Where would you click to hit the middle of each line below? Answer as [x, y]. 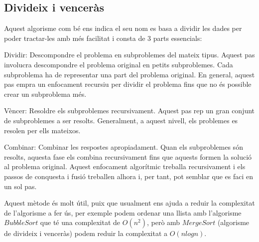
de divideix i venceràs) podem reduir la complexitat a [86, 233]
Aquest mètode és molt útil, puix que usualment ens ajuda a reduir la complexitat [129, 203]
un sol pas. [20, 186]
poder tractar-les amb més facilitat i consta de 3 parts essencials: [103, 38]
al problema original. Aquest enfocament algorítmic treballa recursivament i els [125, 166]
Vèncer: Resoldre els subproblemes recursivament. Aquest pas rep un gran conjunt [129, 111]
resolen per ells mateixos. [42, 130]
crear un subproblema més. [45, 94]
